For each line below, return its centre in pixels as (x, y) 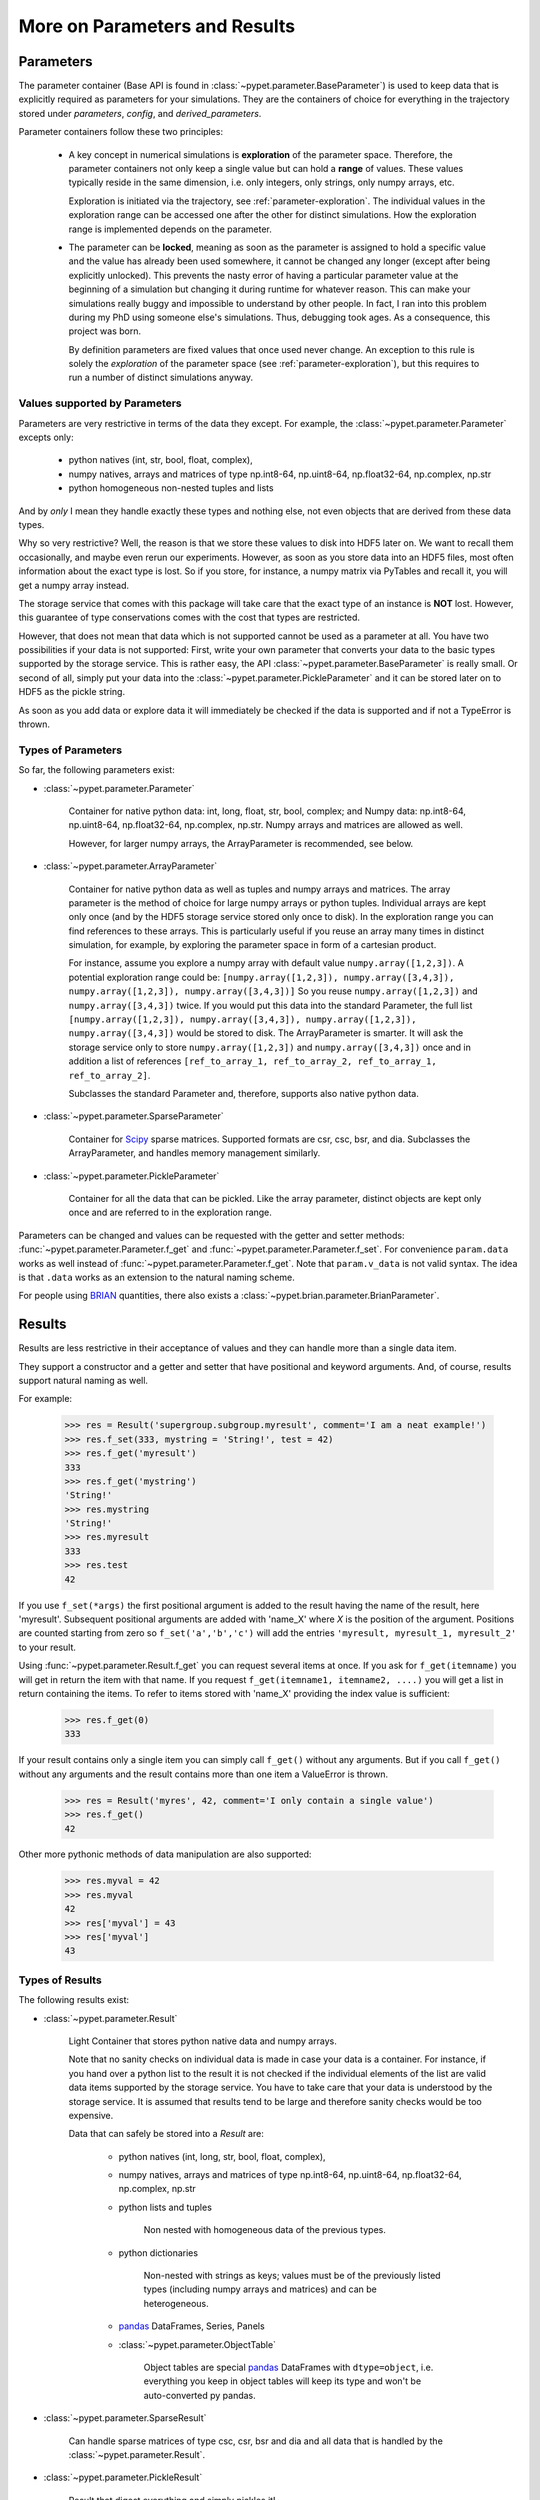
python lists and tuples (165, 2207)
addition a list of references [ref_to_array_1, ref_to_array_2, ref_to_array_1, (252, 1061)
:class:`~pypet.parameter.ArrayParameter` (130, 866)
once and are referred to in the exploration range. (170, 1212)
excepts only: (46, 437)
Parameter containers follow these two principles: (121, 132)
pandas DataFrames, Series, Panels (191, 2326)
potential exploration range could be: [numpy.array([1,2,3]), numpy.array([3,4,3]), (261, 977)
